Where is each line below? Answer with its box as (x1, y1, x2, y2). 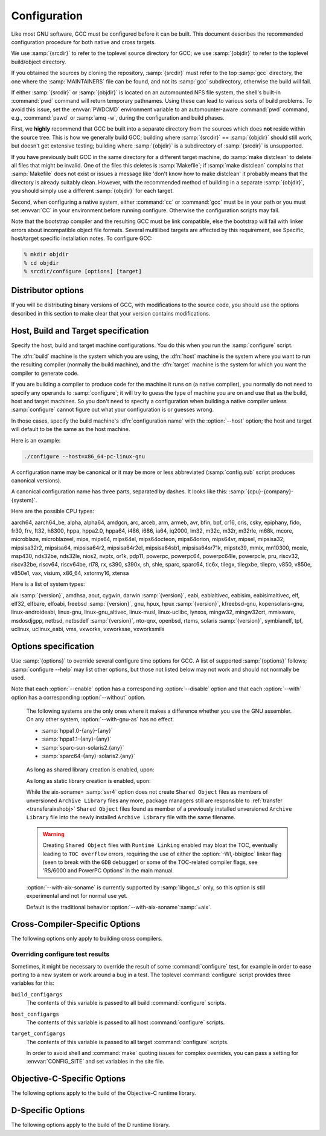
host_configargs (11, 1010, 60, 1018)
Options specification (11, 641, 95, 652)
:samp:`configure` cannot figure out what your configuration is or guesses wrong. (11, 406, 214, 414)
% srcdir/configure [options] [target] (24, 268, 142, 274)
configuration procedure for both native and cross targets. (11, 38, 156, 45)
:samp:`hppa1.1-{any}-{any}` (41, 735, 112, 743)
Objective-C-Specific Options (11, 1074, 126, 1084)
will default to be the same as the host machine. (11, 426, 130, 433)
